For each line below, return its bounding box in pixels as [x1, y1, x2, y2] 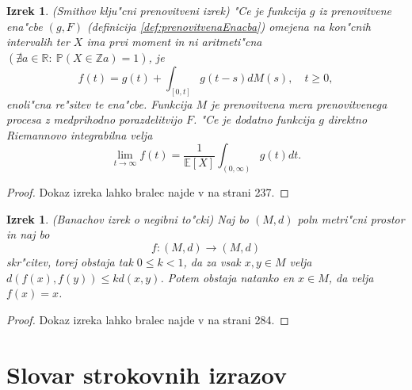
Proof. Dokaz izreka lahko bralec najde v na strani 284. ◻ [6, 311, 289, 327]
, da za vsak [183, 254, 241, 270]
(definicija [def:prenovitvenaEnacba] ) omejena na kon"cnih [87, 17, 371, 34]
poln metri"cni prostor [297, 210, 405, 227]
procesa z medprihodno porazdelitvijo [6, 111, 183, 128]
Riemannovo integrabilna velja [6, 126, 153, 143]
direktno [327, 111, 368, 128]
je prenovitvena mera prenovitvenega [211, 95, 387, 112]
